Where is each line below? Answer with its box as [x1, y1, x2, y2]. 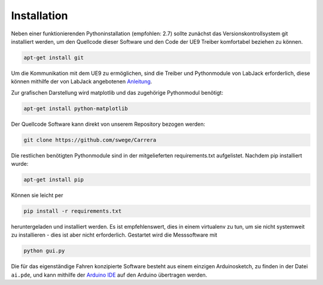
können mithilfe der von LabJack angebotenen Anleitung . [11, 78, 153, 85]
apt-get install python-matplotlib [23, 105, 128, 112]
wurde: [11, 160, 29, 168]
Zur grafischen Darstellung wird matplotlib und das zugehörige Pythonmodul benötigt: [11, 89, 224, 96]
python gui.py [23, 247, 65, 254]
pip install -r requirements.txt [23, 207, 122, 214]
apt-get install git [23, 54, 84, 61]
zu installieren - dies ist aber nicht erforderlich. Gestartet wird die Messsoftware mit [11, 231, 218, 239]
